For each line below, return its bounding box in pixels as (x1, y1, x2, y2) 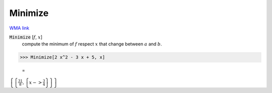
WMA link (9, 25, 30, 31)
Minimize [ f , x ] (9, 34, 43, 40)
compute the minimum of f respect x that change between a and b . (22, 41, 162, 47)
